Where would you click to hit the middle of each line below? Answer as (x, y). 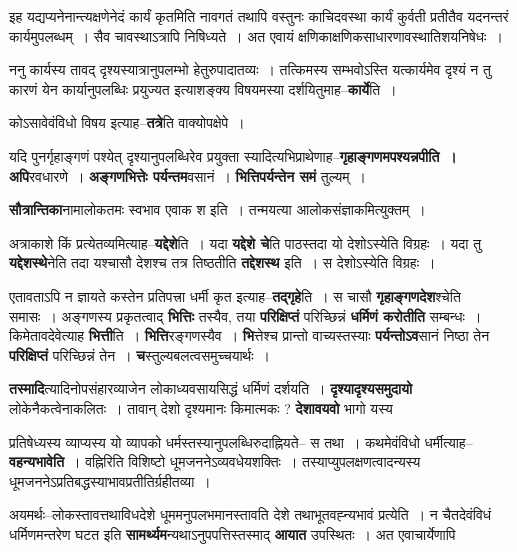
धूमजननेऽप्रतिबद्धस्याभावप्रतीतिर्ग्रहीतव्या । (110, 480)
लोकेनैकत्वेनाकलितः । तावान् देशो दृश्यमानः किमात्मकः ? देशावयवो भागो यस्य (201, 407)
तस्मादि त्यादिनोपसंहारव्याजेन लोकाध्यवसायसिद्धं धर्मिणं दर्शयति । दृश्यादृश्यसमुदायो (211, 388)
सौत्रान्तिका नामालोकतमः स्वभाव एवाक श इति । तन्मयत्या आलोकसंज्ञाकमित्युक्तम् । (217, 209)
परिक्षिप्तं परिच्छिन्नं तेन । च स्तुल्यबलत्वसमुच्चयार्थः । (140, 354)
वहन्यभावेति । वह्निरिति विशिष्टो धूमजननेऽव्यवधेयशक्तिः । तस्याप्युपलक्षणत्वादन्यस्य (215, 461)
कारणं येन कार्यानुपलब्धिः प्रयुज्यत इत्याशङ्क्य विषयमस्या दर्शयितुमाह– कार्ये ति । (203, 88)
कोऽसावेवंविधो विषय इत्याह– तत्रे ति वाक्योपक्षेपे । (127, 122)
